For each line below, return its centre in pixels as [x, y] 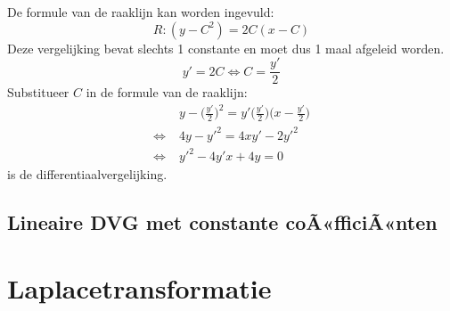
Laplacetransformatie [139, 287]
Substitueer [38, 92]
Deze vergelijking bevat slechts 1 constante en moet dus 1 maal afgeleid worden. [226, 48]
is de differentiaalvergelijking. [87, 174]
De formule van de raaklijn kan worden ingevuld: [141, 12]
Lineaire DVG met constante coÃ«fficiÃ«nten [222, 222]
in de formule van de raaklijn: [167, 92]
